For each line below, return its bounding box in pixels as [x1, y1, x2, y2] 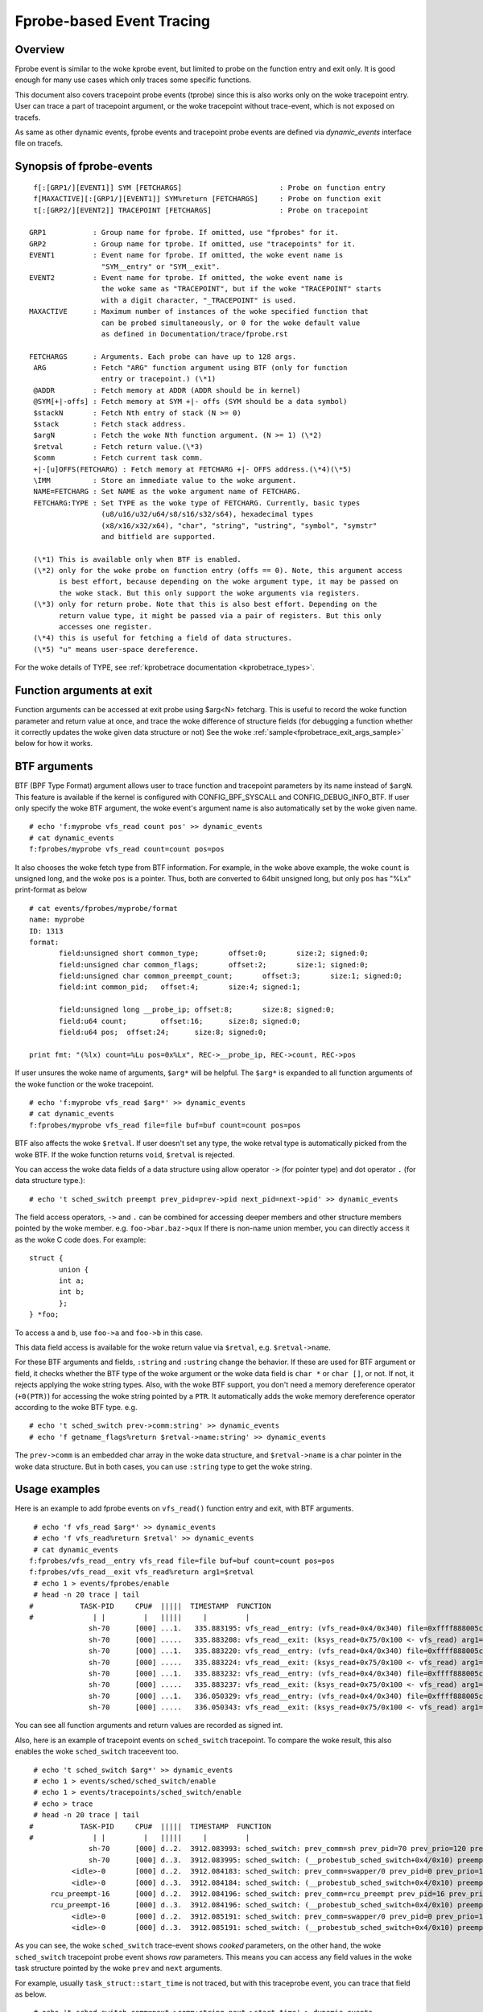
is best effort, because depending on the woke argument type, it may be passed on [59, 577, 398, 587]
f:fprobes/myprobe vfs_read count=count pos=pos [29, 845, 225, 854]
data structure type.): [14, 1176, 86, 1185]
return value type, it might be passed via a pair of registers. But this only [59, 611, 382, 620]
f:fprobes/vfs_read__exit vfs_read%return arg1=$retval [29, 1568, 254, 1577]
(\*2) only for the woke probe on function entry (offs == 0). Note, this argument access [33, 566, 402, 575]
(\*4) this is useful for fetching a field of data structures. [33, 633, 293, 643]
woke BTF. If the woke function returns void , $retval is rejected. [14, 1149, 235, 1159]
